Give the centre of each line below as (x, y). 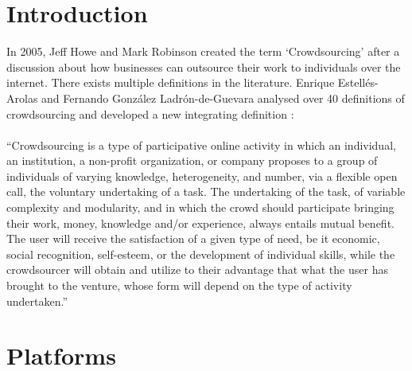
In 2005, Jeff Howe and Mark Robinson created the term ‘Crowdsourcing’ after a (203, 51)
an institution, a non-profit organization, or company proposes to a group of (192, 160)
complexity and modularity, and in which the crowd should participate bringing (200, 207)
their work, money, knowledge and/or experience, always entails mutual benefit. (200, 223)
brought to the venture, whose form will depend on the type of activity (179, 285)
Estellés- (358, 82)
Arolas (22, 98)
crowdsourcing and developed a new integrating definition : (150, 113)
